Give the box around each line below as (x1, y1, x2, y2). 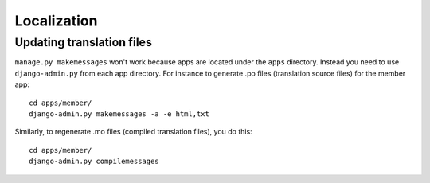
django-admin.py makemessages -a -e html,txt (29, 109, 210, 119)
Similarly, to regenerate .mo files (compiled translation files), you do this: (14, 127, 252, 137)
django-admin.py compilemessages (29, 157, 159, 166)
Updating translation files (14, 35, 153, 49)
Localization (14, 12, 98, 29)
